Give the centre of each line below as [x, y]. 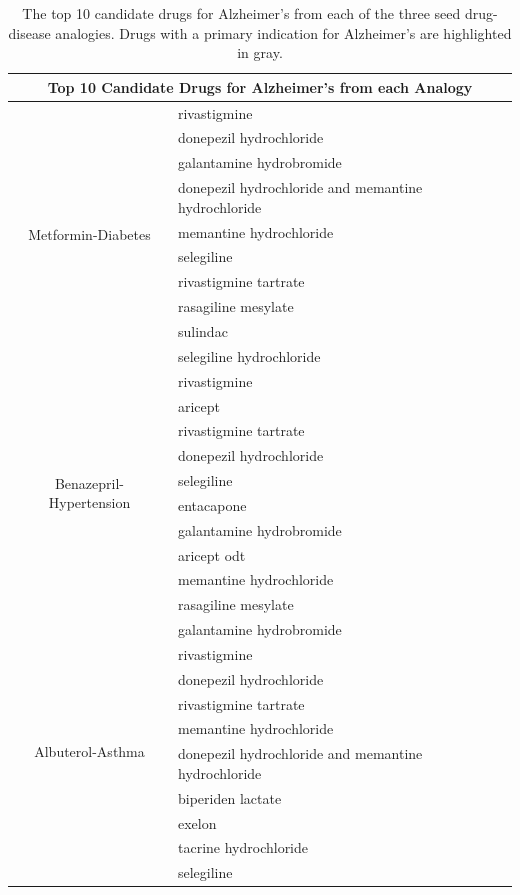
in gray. [260, 52]
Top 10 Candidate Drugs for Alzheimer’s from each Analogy [260, 86]
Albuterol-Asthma [89, 750]
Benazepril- [89, 482]
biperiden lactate [229, 797]
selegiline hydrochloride [249, 355]
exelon [197, 822]
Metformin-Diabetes [89, 234]
